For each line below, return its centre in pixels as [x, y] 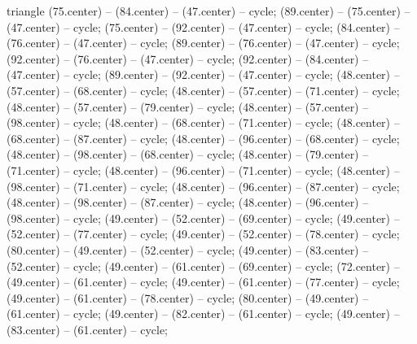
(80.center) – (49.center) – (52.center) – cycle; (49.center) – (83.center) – [188, 249]
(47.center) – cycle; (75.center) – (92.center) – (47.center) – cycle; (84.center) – [203, 26]
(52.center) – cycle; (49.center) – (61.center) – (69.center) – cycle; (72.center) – [203, 266]
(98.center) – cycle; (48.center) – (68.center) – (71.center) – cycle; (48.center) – [203, 122]
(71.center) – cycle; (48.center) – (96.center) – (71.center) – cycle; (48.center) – [203, 170]
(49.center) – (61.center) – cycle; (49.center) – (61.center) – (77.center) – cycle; [203, 282]
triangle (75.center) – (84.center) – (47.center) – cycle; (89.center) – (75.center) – [208, 11]
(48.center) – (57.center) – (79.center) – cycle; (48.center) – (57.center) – [188, 106]
